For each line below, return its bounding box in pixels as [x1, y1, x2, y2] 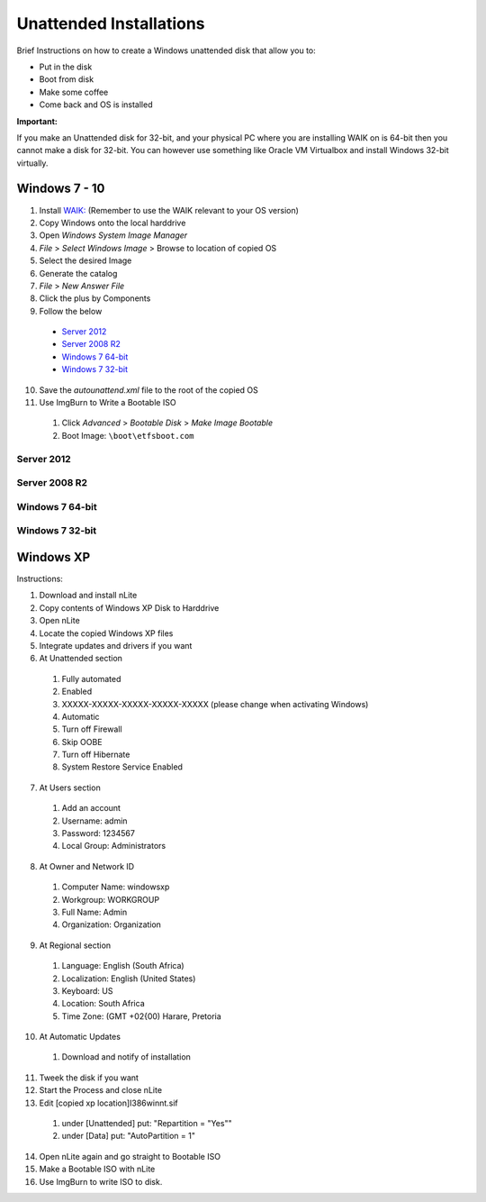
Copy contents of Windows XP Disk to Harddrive [39, 602, 220, 613]
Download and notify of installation [61, 1052, 191, 1062]
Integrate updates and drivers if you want [39, 640, 193, 651]
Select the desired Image [39, 255, 132, 266]
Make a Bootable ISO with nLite [39, 1163, 156, 1175]
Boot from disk [39, 74, 94, 85]
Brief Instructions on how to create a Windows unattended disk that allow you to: [16, 45, 317, 56]
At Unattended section [39, 653, 123, 664]
